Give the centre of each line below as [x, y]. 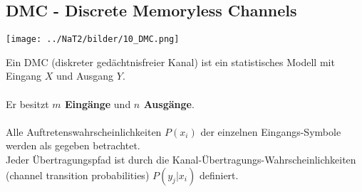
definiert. [219, 175]
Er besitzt [27, 103]
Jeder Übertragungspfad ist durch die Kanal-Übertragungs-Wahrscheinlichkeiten [181, 160]
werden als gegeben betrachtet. [73, 145]
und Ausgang [85, 76]
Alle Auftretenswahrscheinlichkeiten [84, 131]
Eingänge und [98, 103]
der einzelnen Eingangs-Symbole [271, 131]
